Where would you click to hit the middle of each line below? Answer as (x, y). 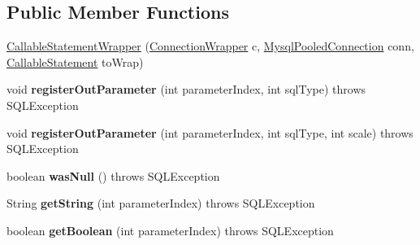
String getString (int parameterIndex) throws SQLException (161, 203)
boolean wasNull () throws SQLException (113, 175)
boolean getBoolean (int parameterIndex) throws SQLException (170, 230)
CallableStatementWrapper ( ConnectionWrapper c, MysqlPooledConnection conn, (210, 46)
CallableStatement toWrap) (75, 61)
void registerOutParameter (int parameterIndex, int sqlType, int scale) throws (210, 132)
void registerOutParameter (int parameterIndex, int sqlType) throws (186, 89)
